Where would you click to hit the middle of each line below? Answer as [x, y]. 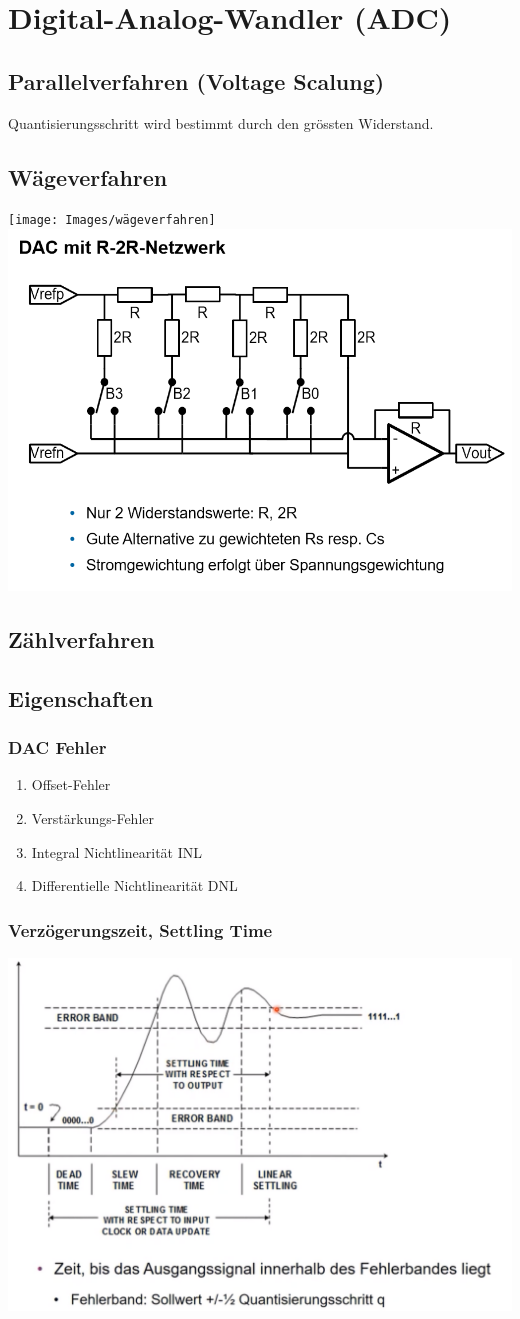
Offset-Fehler [71, 784]
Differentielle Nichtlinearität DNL [134, 885]
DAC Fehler [57, 747]
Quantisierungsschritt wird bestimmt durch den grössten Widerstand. [221, 122]
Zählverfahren [81, 638]
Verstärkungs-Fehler [93, 817]
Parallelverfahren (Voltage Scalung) [196, 80]
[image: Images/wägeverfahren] [112, 220]
